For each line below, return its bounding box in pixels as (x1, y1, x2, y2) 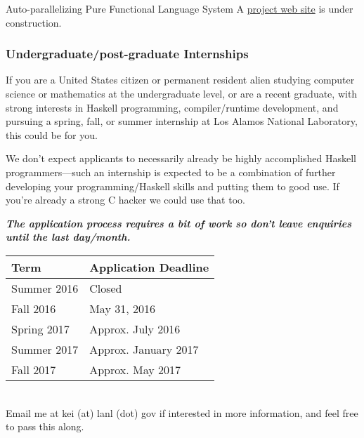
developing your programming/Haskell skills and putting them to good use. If (6, 178, 339, 193)
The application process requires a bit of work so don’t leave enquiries (6, 215, 352, 230)
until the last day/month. (6, 230, 131, 244)
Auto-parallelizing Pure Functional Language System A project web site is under (6, 1, 353, 15)
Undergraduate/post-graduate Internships (6, 45, 249, 62)
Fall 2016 (11, 300, 56, 317)
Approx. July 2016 (89, 320, 181, 337)
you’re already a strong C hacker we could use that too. (6, 192, 245, 207)
